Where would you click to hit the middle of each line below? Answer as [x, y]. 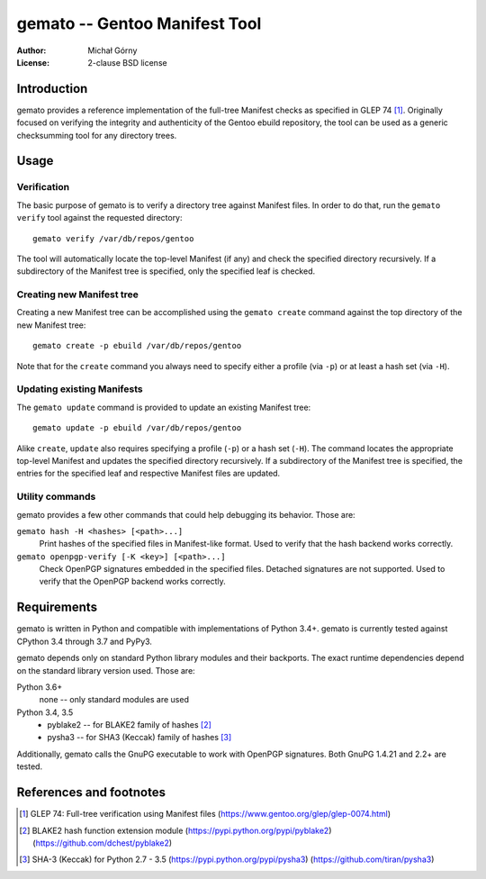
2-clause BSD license [127, 62]
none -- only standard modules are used [114, 700]
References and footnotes [91, 793]
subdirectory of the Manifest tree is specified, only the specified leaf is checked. [166, 271]
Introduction [52, 89]
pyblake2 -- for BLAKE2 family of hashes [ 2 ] [129, 725]
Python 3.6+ [40, 687]
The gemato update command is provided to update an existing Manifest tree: [164, 407]
